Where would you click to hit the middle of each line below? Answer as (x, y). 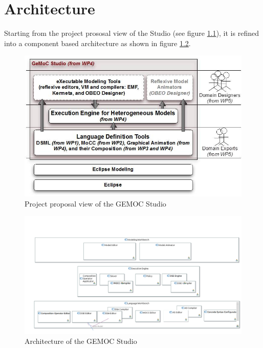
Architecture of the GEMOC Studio (81, 341)
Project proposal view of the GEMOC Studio (95, 203)
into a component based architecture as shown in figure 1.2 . (97, 43)
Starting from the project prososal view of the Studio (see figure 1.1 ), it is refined (131, 33)
